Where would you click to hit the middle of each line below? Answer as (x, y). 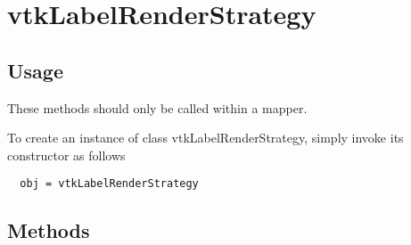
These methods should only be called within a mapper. (157, 107)
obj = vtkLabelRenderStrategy (109, 184)
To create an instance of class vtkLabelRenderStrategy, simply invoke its (205, 138)
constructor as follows (66, 155)
